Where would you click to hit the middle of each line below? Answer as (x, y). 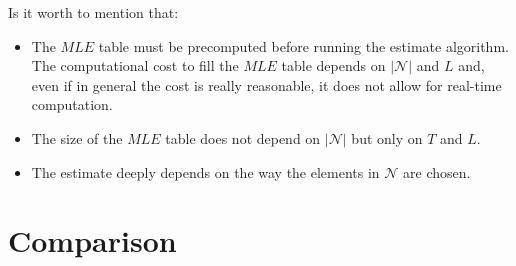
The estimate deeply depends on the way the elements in (205, 171)
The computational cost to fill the (135, 65)
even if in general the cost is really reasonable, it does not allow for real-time (266, 84)
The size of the (77, 137)
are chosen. (437, 171)
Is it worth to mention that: (93, 12)
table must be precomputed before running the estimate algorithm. (303, 45)
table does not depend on (243, 137)
